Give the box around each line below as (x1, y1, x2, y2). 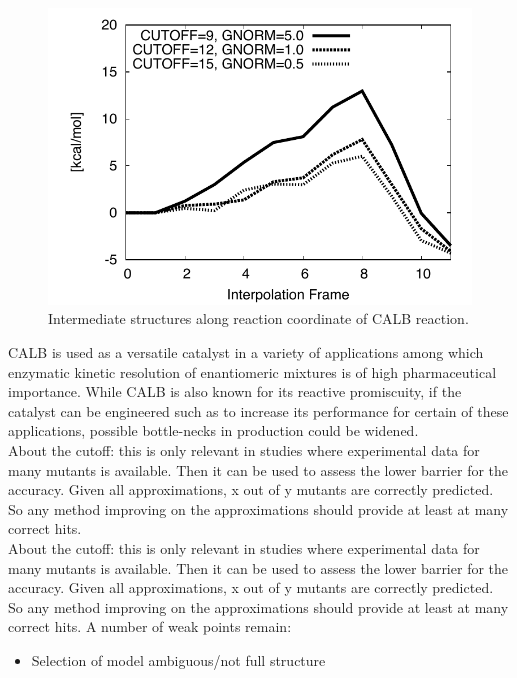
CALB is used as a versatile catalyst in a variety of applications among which (8, 341, 484, 362)
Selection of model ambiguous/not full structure (31, 649, 326, 670)
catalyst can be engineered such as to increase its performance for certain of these (8, 400, 509, 421)
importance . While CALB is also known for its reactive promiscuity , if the (8, 381, 462, 402)
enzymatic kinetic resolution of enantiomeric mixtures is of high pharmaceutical (8, 361, 497, 382)
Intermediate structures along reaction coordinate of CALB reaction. (48, 308, 469, 329)
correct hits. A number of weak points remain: (8, 616, 292, 637)
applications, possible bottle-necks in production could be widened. (8, 420, 419, 441)
